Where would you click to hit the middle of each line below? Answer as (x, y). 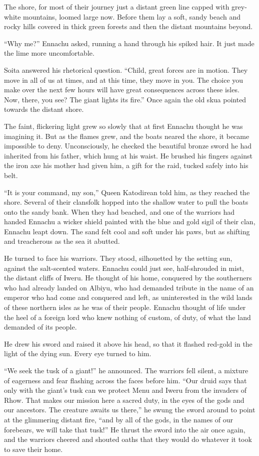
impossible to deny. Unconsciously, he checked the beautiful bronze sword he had (128, 146)
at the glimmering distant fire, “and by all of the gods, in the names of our (119, 419)
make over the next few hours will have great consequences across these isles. (122, 90)
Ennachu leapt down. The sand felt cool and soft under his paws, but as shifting (127, 231)
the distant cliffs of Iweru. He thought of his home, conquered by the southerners (128, 278)
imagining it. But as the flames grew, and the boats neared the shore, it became (127, 136)
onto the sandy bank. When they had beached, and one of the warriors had (119, 211)
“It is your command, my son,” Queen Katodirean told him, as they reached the (127, 192)
